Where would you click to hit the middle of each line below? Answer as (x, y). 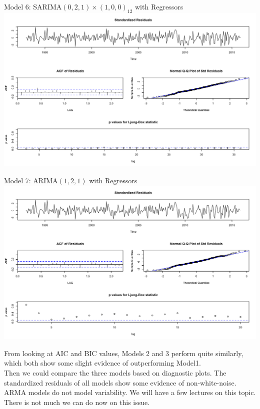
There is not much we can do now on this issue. (77, 402)
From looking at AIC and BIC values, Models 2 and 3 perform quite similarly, (124, 353)
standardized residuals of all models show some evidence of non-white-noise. (120, 382)
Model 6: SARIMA (33, 6)
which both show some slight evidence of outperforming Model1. (102, 363)
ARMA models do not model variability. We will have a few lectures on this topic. (130, 392)
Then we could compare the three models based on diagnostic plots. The (115, 372)
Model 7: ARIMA (31, 180)
